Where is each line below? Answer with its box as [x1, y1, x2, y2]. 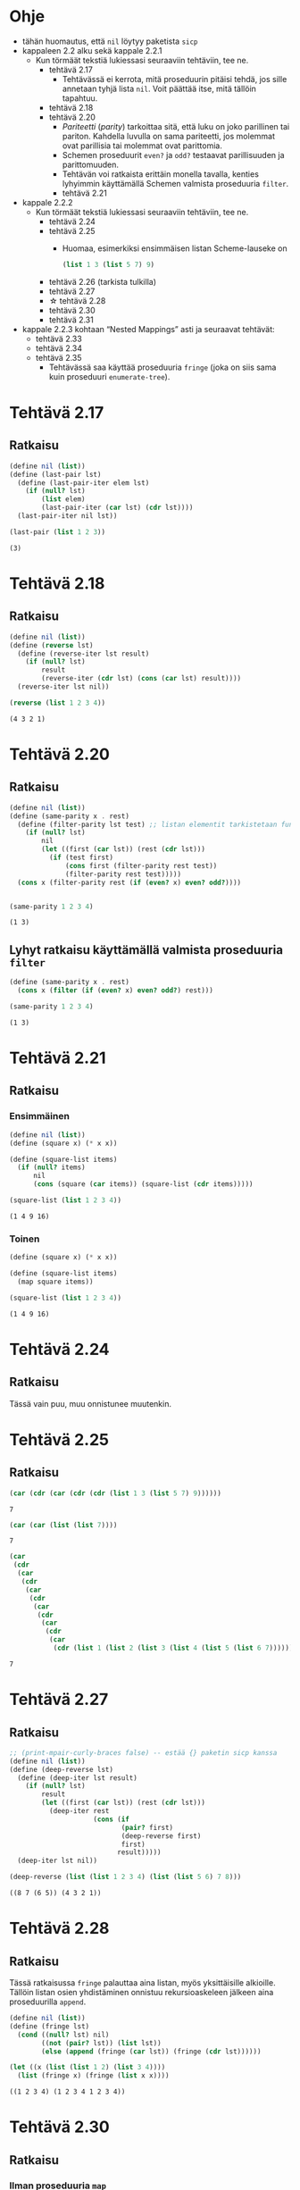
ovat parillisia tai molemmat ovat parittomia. [62, 140, 223, 151]
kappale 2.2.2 [21, 196, 73, 207]
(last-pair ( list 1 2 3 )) [9, 527, 105, 537]
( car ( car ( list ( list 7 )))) [9, 1520, 118, 1529]
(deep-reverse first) [121, 1831, 202, 1841]
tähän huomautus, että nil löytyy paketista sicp [21, 36, 198, 46]
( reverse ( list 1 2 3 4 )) [9, 698, 105, 707]
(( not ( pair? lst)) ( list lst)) [41, 2038, 162, 2047]
